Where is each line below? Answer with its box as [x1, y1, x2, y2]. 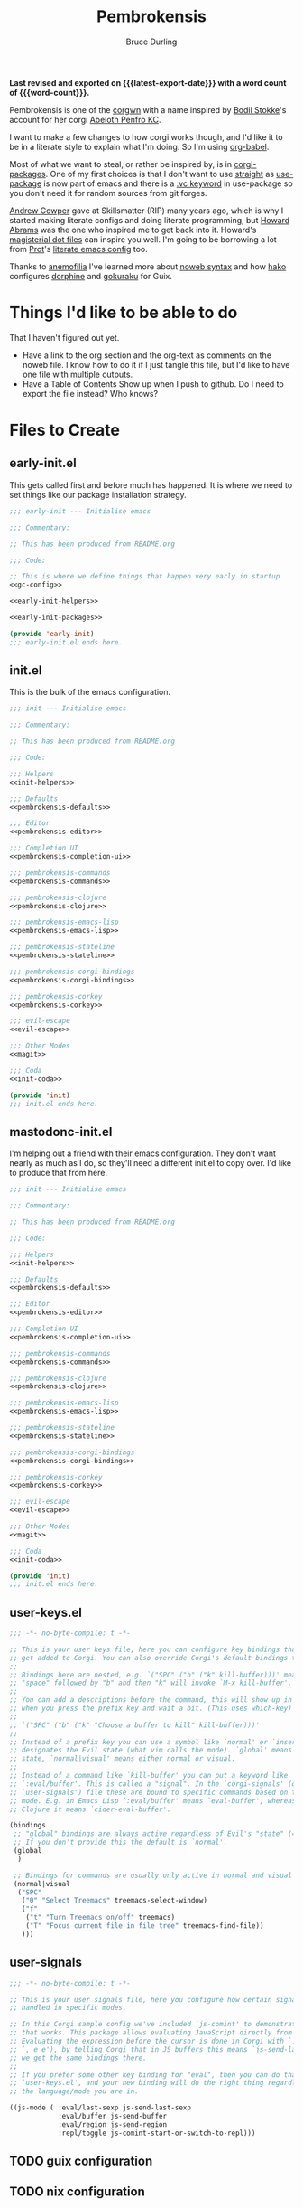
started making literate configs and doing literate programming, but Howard [9, 214, 290, 225]
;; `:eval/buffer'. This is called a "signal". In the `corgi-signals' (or [9, 1779, 300, 1789]
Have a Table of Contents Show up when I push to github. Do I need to [22, 378, 284, 390]
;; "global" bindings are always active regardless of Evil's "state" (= [13, 1829, 297, 1838]
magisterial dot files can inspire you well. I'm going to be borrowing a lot [9, 233, 277, 245]
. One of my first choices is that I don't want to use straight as [45, 168, 275, 179]
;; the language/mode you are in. [9, 2087, 140, 2096]
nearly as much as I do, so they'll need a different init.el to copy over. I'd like [9, 1158, 291, 1169]
